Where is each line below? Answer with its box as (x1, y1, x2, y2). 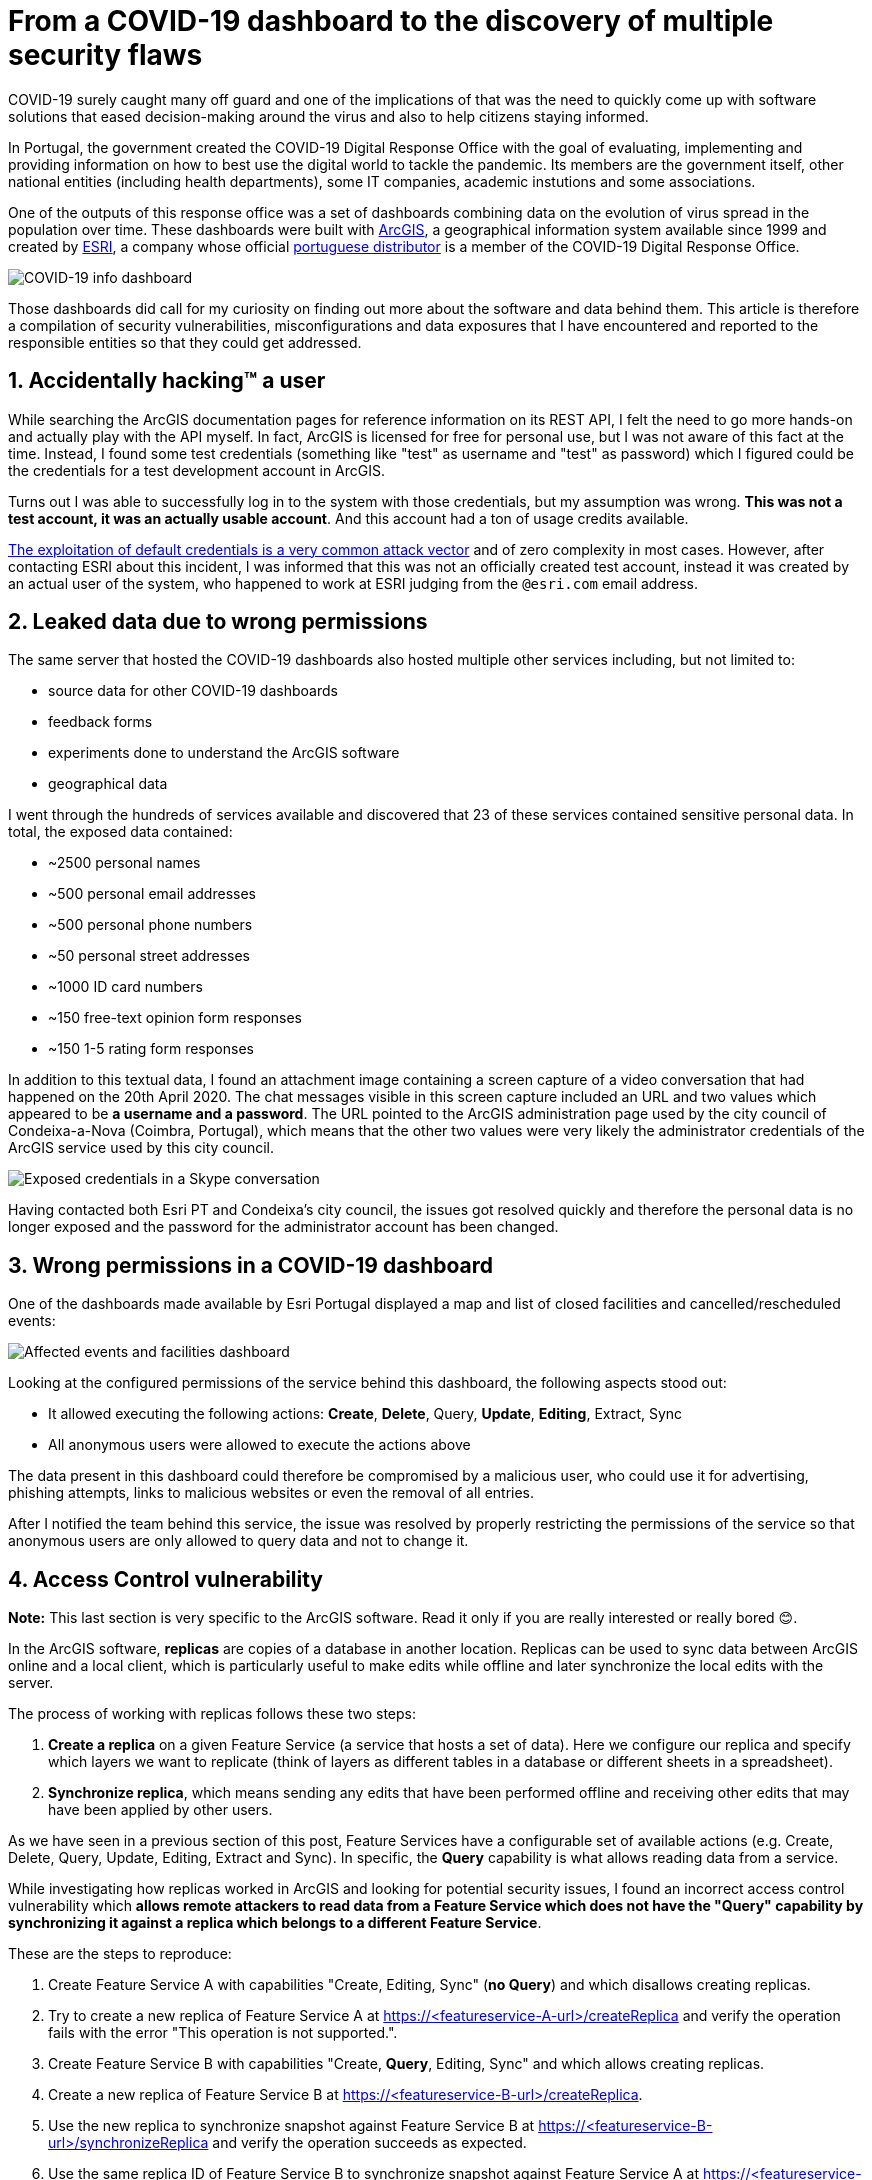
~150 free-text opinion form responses (48, 1009, 302, 1027)
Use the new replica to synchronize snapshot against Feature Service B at (48, 2117, 535, 2135)
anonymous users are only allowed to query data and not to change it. (8, 1532, 469, 1550)
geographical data (48, 775, 168, 793)
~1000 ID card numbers (48, 978, 203, 996)
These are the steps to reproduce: (8, 1945, 232, 1963)
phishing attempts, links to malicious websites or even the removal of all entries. (8, 1484, 535, 1502)
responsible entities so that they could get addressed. (8, 333, 362, 351)
